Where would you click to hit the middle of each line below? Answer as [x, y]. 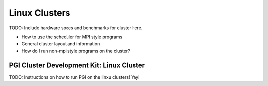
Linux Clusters [40, 13]
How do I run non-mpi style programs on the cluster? [76, 51]
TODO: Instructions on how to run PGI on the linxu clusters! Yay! [74, 77]
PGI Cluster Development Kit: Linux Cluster [77, 65]
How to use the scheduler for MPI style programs [72, 37]
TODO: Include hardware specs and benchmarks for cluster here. [76, 28]
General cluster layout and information [61, 44]
